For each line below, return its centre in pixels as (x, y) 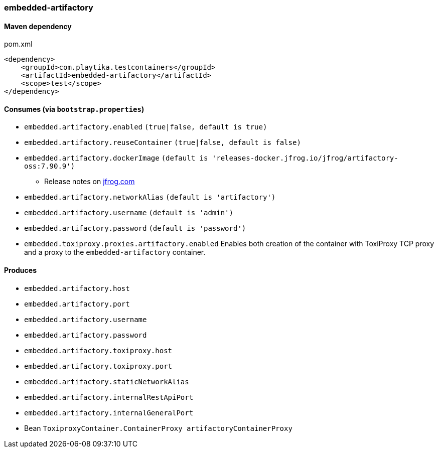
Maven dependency (38, 26)
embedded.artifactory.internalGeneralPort (109, 413)
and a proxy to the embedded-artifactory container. (115, 252)
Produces (20, 270)
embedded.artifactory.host (77, 288)
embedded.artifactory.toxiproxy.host (98, 350)
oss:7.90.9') (50, 166)
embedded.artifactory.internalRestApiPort (109, 397)
